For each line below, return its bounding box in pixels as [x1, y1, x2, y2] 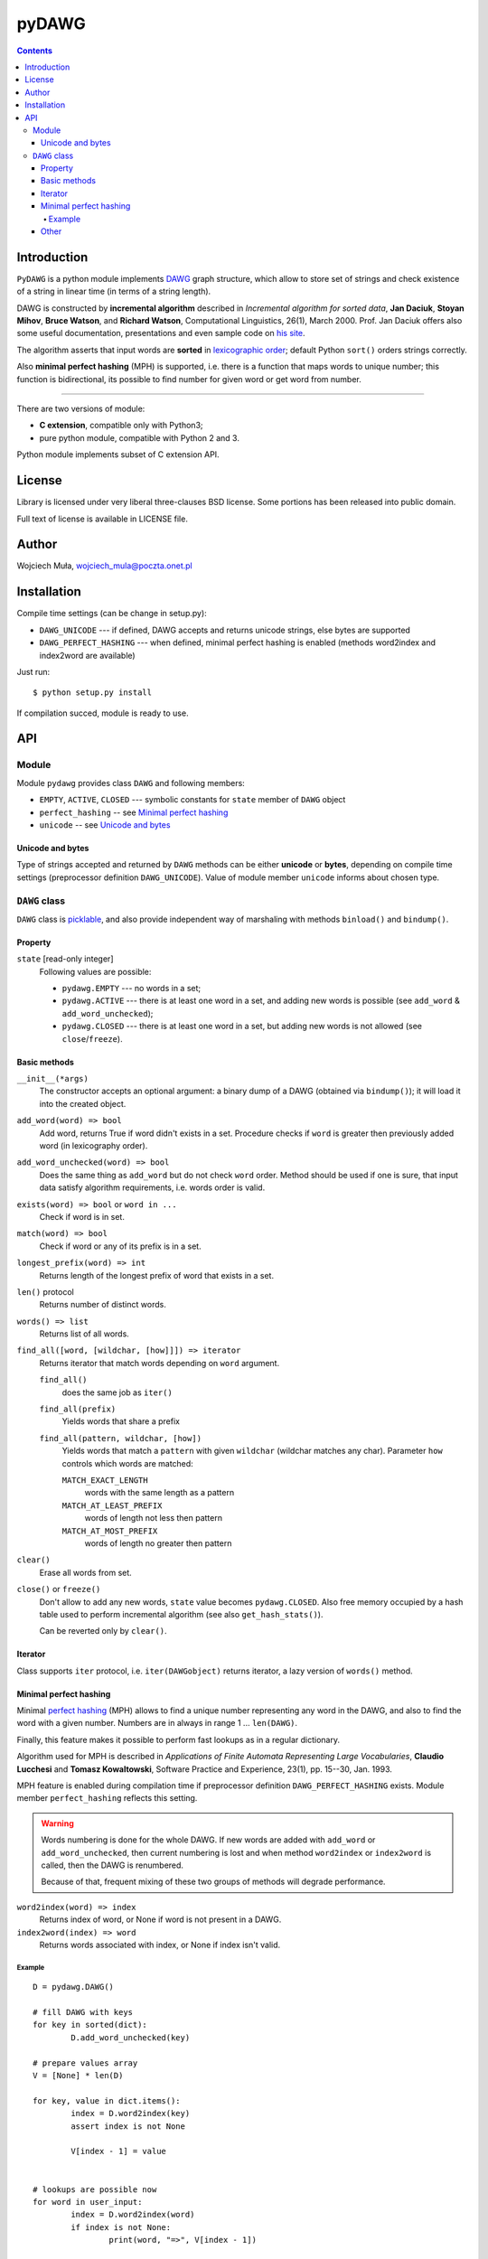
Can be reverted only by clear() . [39, 1626, 167, 1636]
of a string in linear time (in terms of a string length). [16, 286, 211, 297]
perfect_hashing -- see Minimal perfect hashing [39, 807, 229, 818]
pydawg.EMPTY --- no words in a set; [61, 983, 202, 994]
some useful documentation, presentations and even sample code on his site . [16, 328, 306, 339]
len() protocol [16, 1286, 74, 1297]
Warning [41, 1817, 74, 1829]
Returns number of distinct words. [39, 1299, 166, 1310]
